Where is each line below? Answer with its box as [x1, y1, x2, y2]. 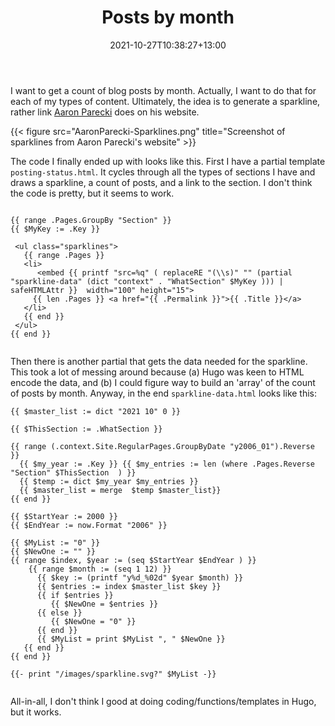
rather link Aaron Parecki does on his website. [10, 106, 200, 118]
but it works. [10, 706, 62, 718]
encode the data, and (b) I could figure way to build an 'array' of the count [10, 376, 316, 388]
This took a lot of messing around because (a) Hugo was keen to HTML [10, 366, 305, 378]
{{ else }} [36, 607, 83, 618]
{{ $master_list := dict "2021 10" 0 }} [10, 406, 182, 416]
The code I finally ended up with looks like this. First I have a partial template [10, 155, 326, 167]
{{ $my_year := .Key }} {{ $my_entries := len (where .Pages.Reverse [19, 459, 315, 469]
